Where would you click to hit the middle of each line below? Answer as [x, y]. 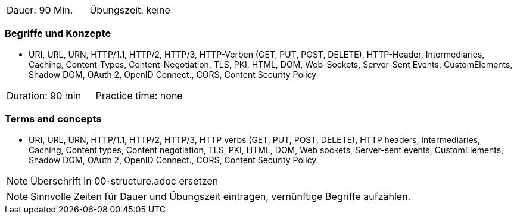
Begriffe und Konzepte [58, 34]
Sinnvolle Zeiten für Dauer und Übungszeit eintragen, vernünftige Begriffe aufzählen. [221, 196]
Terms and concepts [53, 119]
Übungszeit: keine [130, 10]
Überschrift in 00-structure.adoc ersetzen [124, 181]
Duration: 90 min [44, 95]
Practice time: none [139, 95]
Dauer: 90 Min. [40, 10]
